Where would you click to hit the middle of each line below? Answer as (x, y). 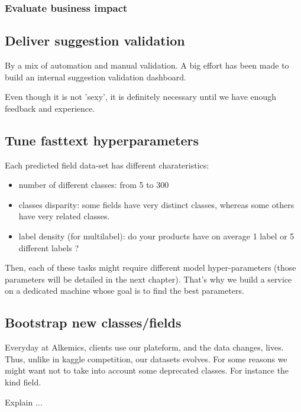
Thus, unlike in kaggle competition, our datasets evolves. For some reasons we (146, 359)
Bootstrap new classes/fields (93, 322)
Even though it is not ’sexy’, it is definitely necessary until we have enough (141, 97)
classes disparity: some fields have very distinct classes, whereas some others (156, 204)
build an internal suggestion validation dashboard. (96, 77)
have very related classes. (64, 216)
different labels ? (49, 247)
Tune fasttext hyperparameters (102, 140)
